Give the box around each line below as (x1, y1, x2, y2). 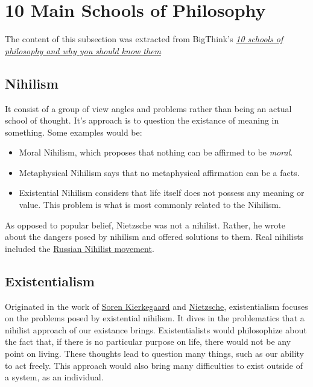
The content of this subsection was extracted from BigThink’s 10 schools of (5, 33, 283, 45)
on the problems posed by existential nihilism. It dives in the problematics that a (5, 312, 305, 324)
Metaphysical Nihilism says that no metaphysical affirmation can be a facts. (19, 166, 300, 178)
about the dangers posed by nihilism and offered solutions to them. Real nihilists (5, 230, 304, 243)
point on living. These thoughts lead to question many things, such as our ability (5, 347, 304, 360)
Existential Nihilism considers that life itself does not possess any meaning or (19, 186, 305, 199)
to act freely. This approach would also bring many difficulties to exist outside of (5, 359, 303, 371)
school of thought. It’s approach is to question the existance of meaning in (5, 114, 279, 127)
